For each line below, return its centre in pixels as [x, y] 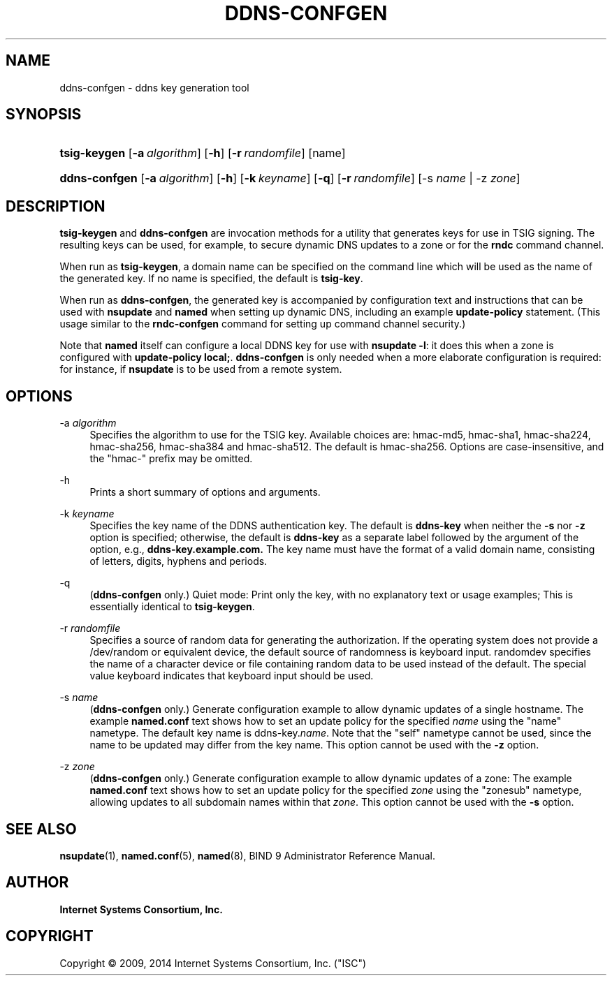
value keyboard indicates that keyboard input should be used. [232, 676]
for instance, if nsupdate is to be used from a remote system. [201, 369]
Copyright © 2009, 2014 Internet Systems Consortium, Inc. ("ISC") [213, 963]
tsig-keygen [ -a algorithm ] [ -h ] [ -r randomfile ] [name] [203, 153]
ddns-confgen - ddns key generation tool [154, 87]
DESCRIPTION [56, 206]
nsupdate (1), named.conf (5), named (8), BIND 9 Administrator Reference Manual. [248, 855]
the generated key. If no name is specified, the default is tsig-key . [211, 279]
